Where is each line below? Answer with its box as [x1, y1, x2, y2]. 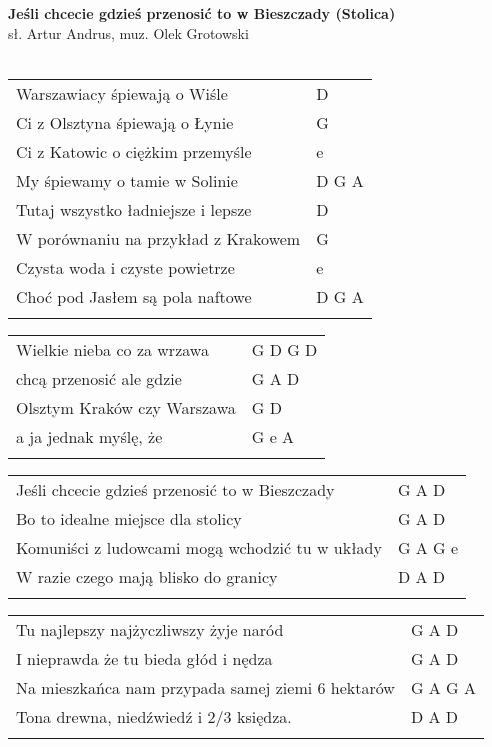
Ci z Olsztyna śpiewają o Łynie [16, 110, 234, 134]
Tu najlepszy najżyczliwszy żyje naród [16, 617, 284, 641]
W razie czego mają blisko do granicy [16, 564, 278, 588]
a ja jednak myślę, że [16, 424, 163, 448]
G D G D [251, 337, 318, 361]
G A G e [397, 535, 459, 559]
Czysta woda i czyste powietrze [16, 255, 235, 279]
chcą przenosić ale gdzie [16, 366, 182, 390]
